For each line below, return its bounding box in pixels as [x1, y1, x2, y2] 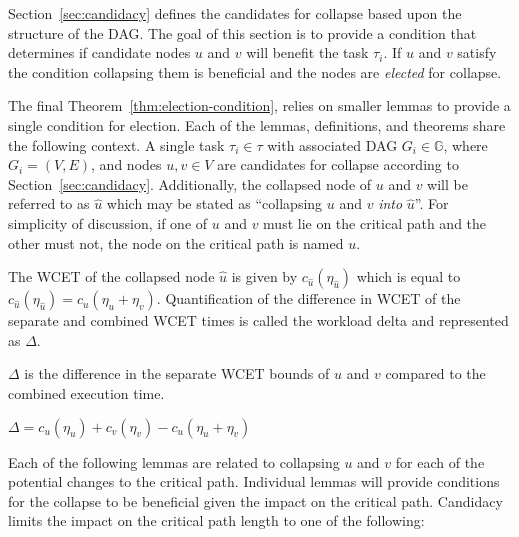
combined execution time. [8, 382, 165, 403]
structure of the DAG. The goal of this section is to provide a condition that [8, 22, 477, 43]
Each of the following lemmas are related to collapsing [8, 451, 340, 472]
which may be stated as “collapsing [106, 193, 323, 214]
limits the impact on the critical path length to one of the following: [8, 510, 425, 531]
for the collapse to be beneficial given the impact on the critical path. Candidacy [8, 490, 503, 511]
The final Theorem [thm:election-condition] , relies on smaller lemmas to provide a [8, 95, 511, 116]
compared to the [385, 363, 486, 384]
